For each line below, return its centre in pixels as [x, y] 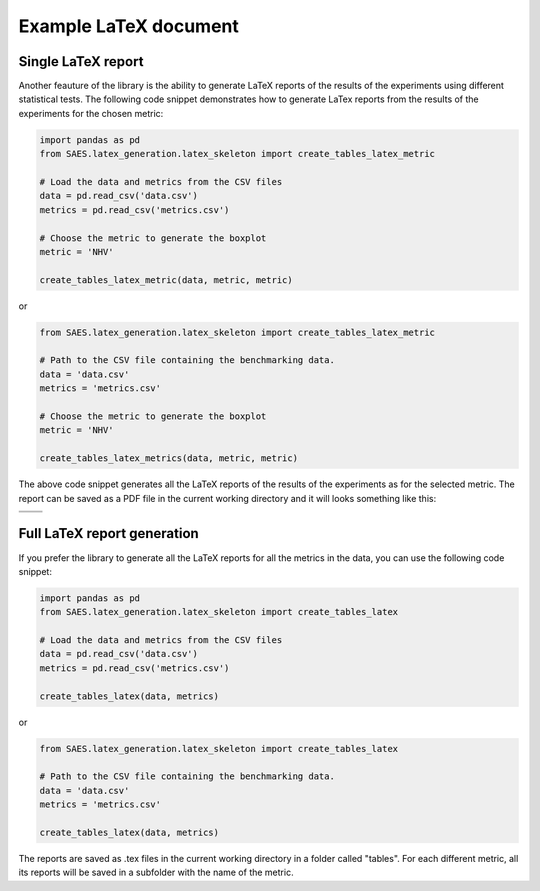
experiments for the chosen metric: [91, 113]
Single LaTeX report [81, 61]
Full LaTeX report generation [108, 533]
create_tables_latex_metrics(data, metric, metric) [169, 458]
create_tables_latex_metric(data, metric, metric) [166, 279]
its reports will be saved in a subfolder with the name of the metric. [156, 872]
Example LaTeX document [128, 26]
